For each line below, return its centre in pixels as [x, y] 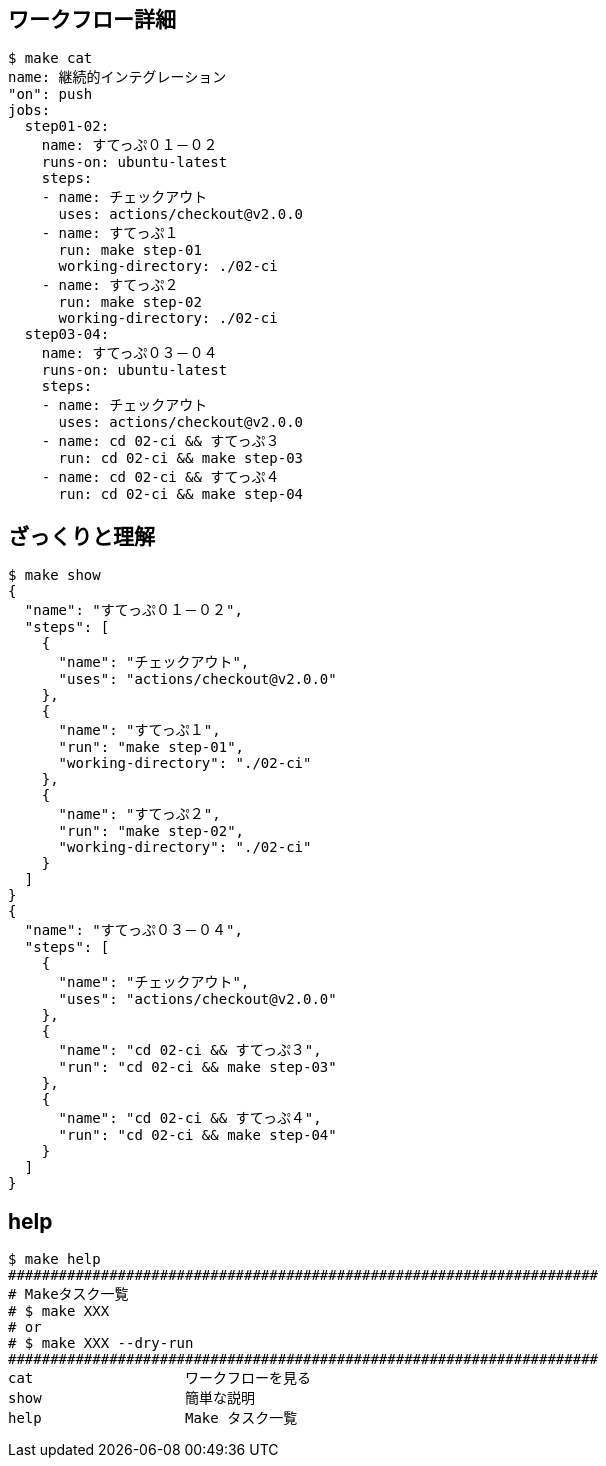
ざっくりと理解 [81, 536]
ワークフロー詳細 [92, 19]
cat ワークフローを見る [160, 1378]
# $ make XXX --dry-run [101, 1343]
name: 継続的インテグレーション [117, 77]
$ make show [54, 575]
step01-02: [67, 126]
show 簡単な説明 [132, 1398]
